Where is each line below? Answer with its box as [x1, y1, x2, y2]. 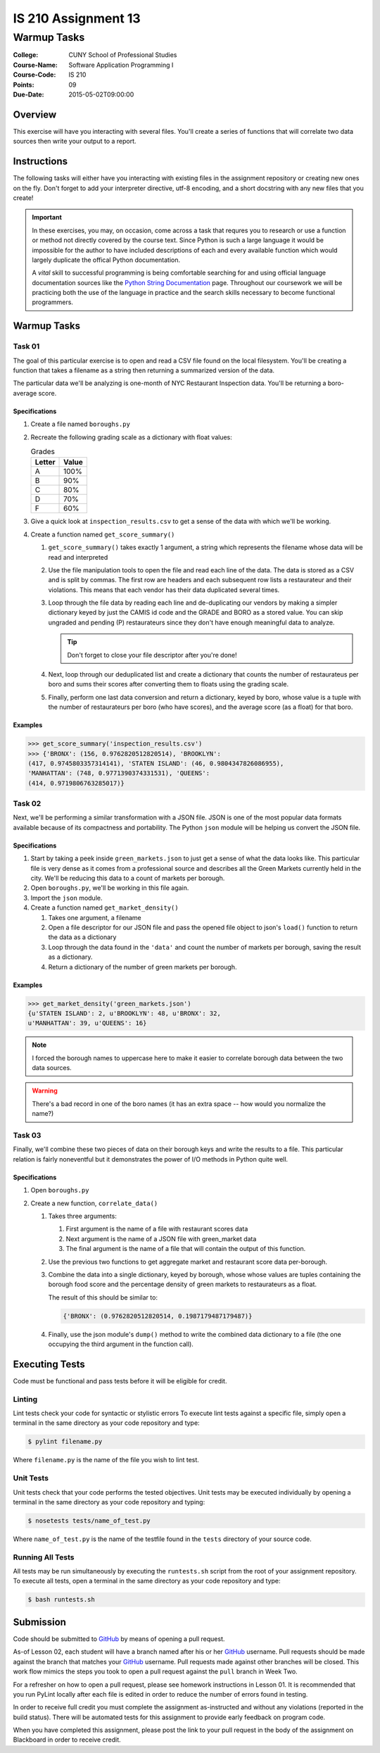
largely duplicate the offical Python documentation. [32, 256, 181, 264]
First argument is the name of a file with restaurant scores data [65, 1225, 248, 1233]
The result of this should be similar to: [48, 1293, 158, 1302]
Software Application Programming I [68, 61, 174, 69]
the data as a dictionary [48, 933, 117, 941]
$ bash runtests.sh [27, 1595, 95, 1604]
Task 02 [13, 799, 42, 809]
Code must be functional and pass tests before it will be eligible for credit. [13, 1376, 227, 1385]
